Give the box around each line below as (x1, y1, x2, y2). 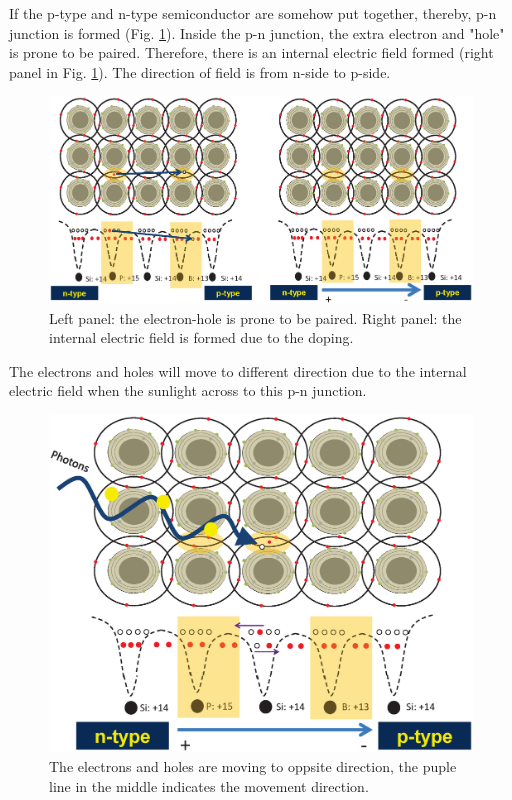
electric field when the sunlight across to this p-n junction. (9, 380, 367, 401)
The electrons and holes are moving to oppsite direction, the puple (49, 756, 457, 777)
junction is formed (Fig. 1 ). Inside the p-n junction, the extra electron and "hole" (9, 22, 505, 43)
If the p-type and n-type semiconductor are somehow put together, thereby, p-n (9, 3, 497, 23)
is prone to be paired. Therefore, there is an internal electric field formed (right (9, 42, 494, 63)
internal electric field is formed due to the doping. (49, 327, 354, 348)
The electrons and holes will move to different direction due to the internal (9, 360, 467, 381)
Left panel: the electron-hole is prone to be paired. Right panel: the (49, 307, 462, 328)
